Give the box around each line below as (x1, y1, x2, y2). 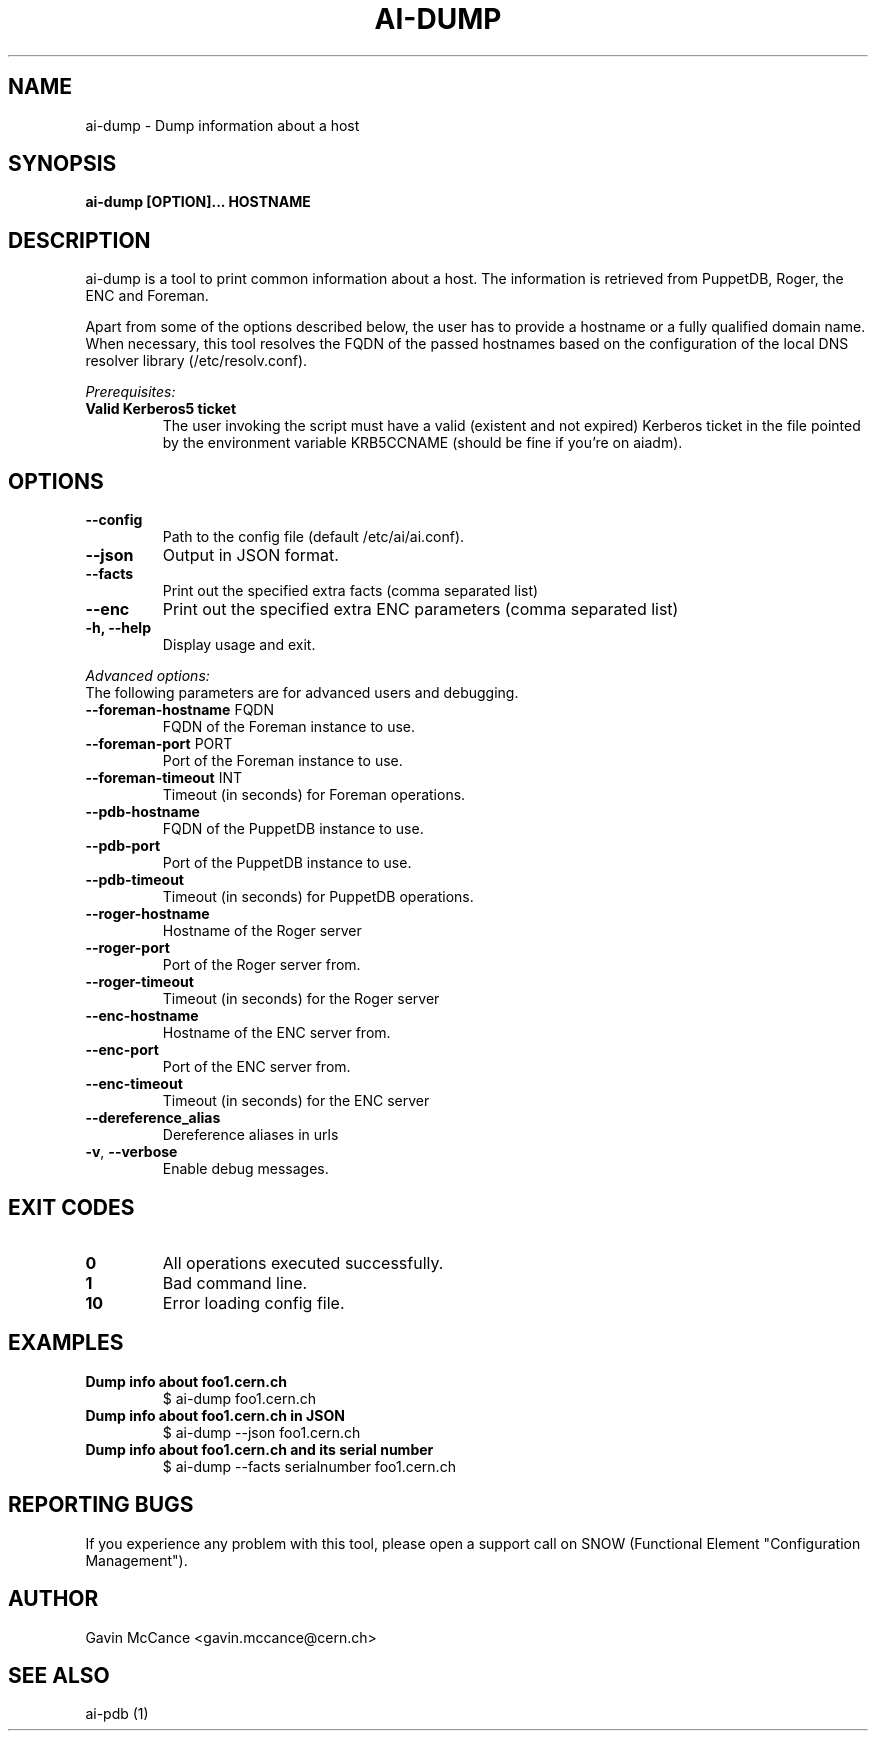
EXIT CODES (8, 1194, 135, 1220)
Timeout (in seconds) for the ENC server (162, 1092, 430, 1110)
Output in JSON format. (162, 545, 339, 566)
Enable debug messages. (162, 1160, 329, 1178)
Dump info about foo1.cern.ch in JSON (85, 1406, 345, 1424)
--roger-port (85, 939, 170, 957)
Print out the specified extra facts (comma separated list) (162, 582, 539, 600)
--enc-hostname (85, 1007, 199, 1025)
